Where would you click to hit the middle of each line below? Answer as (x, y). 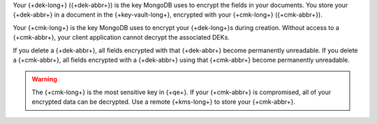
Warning (44, 79)
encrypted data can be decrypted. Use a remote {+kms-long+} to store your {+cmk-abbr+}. (164, 102)
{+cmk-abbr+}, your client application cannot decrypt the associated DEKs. (121, 38)
